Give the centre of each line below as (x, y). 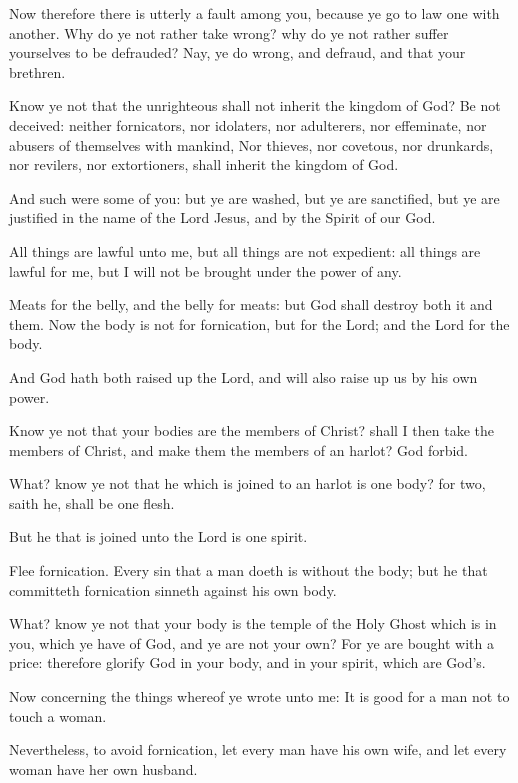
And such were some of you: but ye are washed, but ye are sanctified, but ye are (254, 197)
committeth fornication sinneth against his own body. (173, 589)
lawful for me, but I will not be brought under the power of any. (205, 270)
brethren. (37, 71)
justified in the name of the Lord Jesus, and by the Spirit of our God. (222, 217)
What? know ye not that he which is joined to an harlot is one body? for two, (247, 483)
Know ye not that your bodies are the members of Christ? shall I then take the (251, 430)
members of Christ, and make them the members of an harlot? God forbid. (239, 449)
